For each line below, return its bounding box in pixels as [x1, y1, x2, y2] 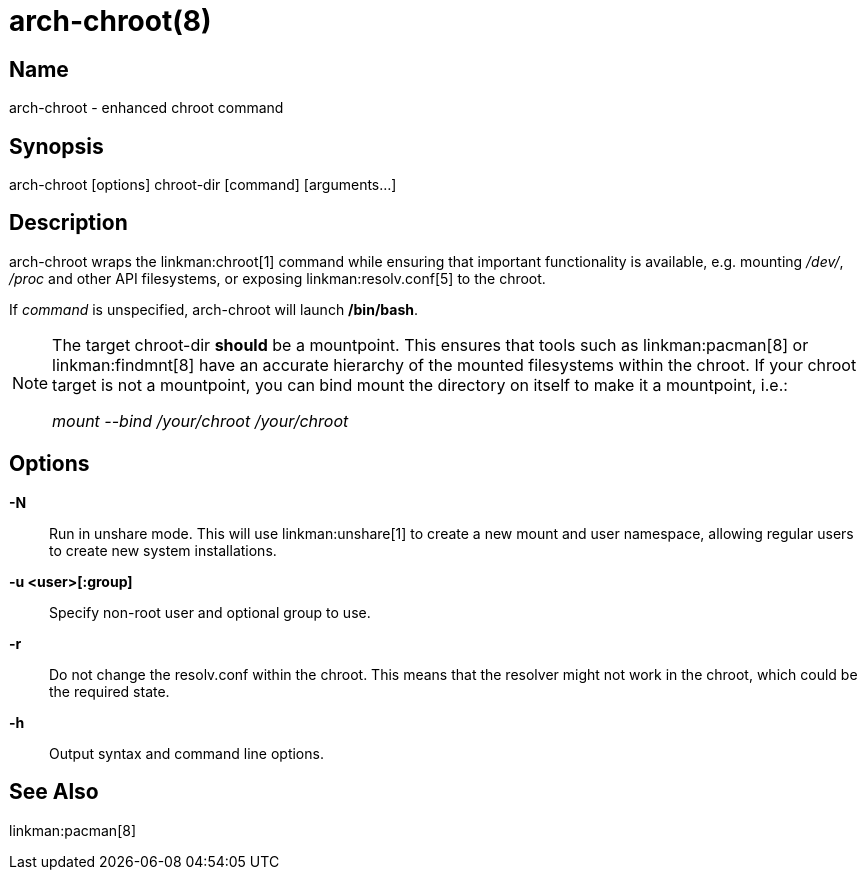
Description [9, 210, 128, 236]
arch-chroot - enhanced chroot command [9, 99, 284, 117]
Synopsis [9, 133, 104, 159]
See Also [9, 779, 99, 805]
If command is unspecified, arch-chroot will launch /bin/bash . [9, 300, 419, 318]
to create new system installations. [49, 541, 277, 559]
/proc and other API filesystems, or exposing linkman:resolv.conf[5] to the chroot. [9, 269, 546, 287]
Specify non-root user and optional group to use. [49, 603, 371, 621]
